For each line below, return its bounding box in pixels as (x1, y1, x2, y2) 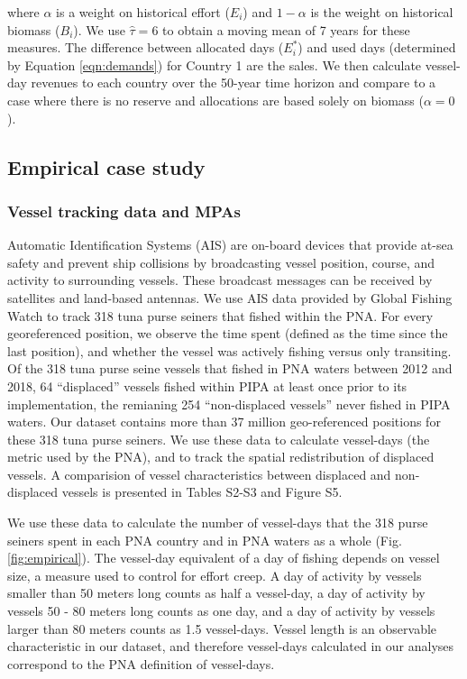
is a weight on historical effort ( (56, 3, 230, 21)
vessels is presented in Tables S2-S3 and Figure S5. (61, 482, 343, 501)
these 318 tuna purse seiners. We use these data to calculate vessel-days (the (7, 429, 430, 448)
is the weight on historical (310, 3, 453, 21)
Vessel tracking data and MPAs (7, 199, 241, 222)
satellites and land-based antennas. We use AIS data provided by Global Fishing (7, 288, 453, 307)
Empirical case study (7, 152, 206, 180)
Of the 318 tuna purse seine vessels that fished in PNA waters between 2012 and (7, 359, 453, 378)
